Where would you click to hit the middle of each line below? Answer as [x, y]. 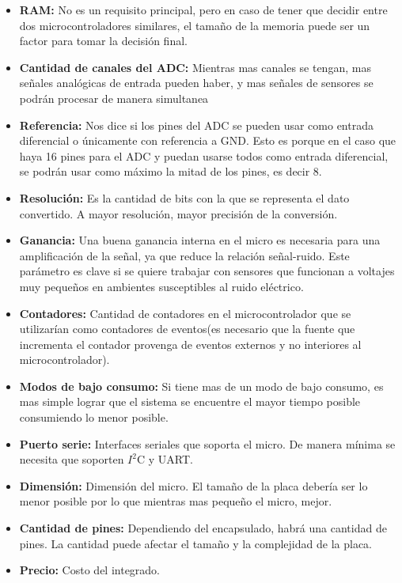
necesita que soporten [72, 459]
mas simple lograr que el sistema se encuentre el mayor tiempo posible [190, 401]
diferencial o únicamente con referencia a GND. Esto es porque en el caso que [208, 140]
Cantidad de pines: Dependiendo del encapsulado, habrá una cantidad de [203, 528]
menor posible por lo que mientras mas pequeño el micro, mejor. [176, 501]
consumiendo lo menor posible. [94, 417]
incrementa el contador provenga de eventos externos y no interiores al [190, 344]
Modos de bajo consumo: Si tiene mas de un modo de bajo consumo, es [201, 386]
